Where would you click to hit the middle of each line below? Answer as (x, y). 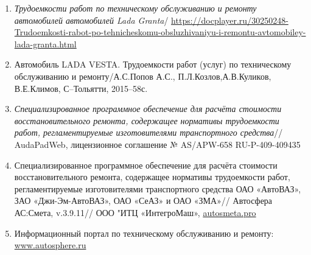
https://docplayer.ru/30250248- (230, 20)
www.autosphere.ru (50, 245)
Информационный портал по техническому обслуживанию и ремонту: (144, 233)
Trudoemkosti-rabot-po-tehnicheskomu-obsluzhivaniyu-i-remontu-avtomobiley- (160, 32)
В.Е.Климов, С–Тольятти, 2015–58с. (81, 88)
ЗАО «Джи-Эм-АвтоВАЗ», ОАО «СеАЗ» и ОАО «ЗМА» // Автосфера (143, 201)
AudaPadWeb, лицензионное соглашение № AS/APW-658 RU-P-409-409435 (157, 144)
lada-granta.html (45, 44)
